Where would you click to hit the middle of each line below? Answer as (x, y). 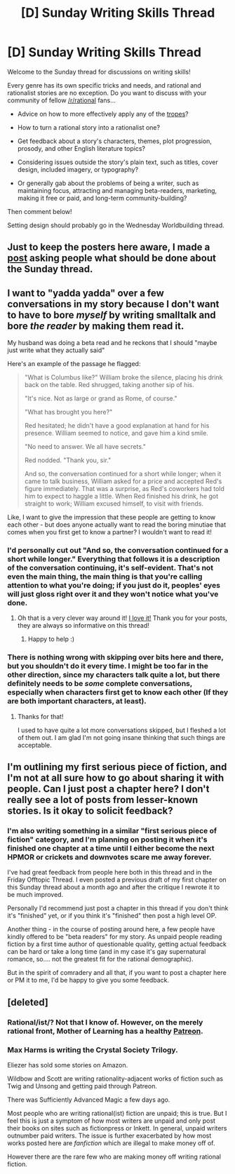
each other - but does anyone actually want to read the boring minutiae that (117, 525)
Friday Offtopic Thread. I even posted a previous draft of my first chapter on (117, 880)
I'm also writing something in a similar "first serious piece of (112, 831)
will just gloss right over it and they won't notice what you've (113, 594)
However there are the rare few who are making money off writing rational (114, 1157)
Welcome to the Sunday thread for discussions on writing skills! (99, 72)
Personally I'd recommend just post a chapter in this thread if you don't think (118, 908)
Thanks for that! (40, 716)
